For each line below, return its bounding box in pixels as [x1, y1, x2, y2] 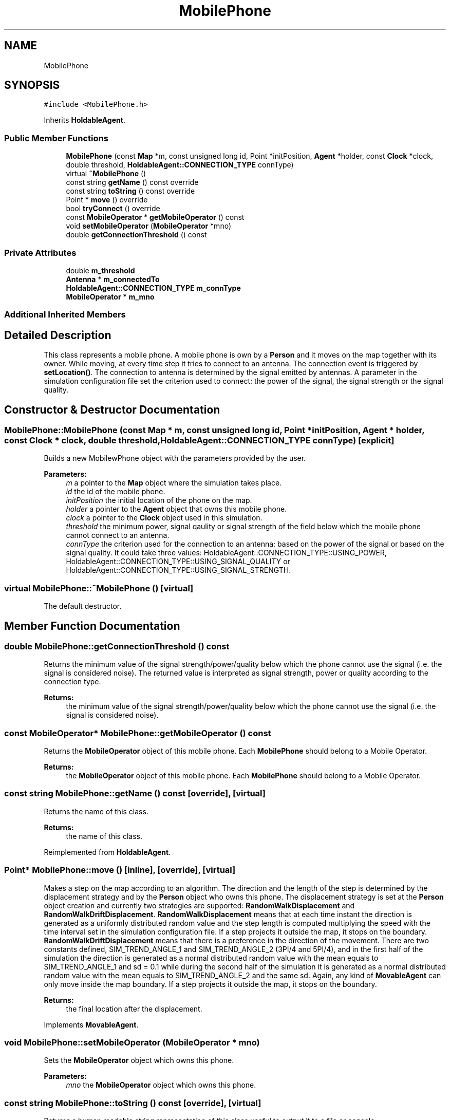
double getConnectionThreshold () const [66, 230, 207, 239]
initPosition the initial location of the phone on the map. [66, 496, 252, 505]
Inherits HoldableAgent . [44, 116, 125, 125]
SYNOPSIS [4, 79, 60, 92]
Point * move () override [66, 195, 148, 204]
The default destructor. [44, 602, 122, 611]
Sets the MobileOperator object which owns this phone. [44, 1056, 234, 1065]
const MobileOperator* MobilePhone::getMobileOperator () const [4, 727, 271, 738]
